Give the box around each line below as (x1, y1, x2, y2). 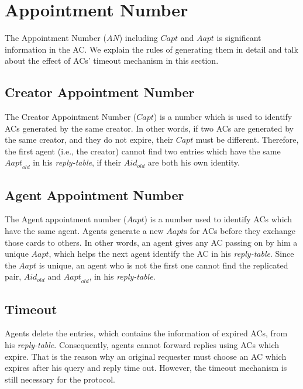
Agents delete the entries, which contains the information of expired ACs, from (5, 327, 288, 339)
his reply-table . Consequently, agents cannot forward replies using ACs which (5, 339, 280, 351)
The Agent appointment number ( (5, 213, 127, 225)
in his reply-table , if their (33, 156, 122, 168)
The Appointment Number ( (5, 32, 106, 44)
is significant (216, 32, 261, 44)
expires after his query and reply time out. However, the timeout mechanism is (5, 362, 287, 374)
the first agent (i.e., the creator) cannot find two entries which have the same (5, 144, 281, 157)
